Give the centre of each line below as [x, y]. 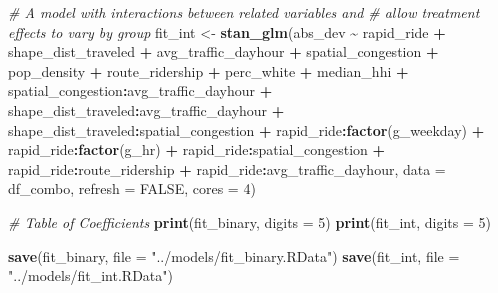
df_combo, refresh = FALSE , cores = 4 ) [132, 188]
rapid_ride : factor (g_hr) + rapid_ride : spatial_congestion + [197, 149]
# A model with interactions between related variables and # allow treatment [244, 12]
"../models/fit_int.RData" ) [90, 275]
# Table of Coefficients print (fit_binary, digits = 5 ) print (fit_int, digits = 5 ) [249, 221]
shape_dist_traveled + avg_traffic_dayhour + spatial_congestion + [223, 51]
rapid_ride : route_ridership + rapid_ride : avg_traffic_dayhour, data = [227, 168]
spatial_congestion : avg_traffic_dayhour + [140, 90]
